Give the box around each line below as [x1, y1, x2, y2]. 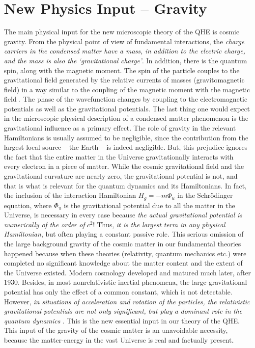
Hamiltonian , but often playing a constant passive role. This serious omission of [4, 229, 244, 239]
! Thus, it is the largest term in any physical [92, 219, 226, 229]
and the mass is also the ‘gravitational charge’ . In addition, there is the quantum [4, 55, 247, 65]
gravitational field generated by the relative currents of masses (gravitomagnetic [4, 75, 245, 85]
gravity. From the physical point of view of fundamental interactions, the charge [4, 36, 245, 46]
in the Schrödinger [177, 190, 233, 200]
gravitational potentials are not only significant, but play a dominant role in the [4, 306, 243, 316]
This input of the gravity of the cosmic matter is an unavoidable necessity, [4, 325, 228, 335]
